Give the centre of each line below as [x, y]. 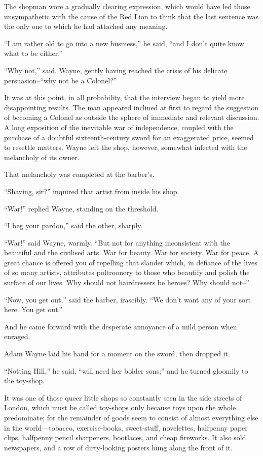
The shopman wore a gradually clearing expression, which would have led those [127, 6]
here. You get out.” [33, 309]
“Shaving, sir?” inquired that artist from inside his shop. [92, 191]
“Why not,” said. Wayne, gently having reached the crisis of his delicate [116, 70]
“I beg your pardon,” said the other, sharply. [73, 225]
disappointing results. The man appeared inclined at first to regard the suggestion [131, 107]
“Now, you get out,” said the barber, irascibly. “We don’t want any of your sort [127, 299]
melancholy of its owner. [42, 157]
